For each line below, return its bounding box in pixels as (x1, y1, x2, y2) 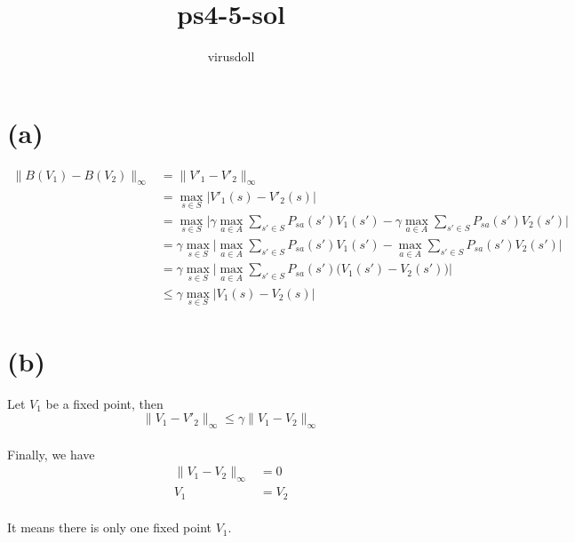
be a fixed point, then (45, 394, 164, 412)
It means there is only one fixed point (7, 518, 212, 537)
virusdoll (207, 47, 255, 66)
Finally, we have (7, 444, 95, 463)
